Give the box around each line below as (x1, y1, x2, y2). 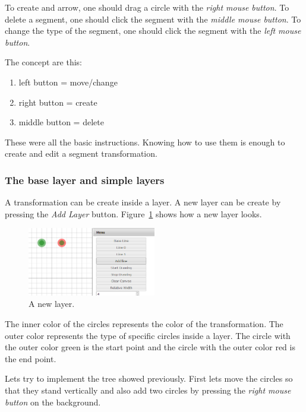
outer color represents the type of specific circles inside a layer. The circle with (5, 329, 291, 341)
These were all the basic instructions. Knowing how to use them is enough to (5, 135, 285, 148)
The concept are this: (5, 56, 82, 68)
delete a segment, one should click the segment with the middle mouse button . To (5, 12, 301, 25)
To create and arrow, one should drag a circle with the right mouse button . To (5, 1, 289, 13)
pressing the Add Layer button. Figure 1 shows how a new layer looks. (5, 207, 262, 220)
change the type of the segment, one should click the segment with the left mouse (5, 24, 301, 37)
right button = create (18, 96, 97, 108)
